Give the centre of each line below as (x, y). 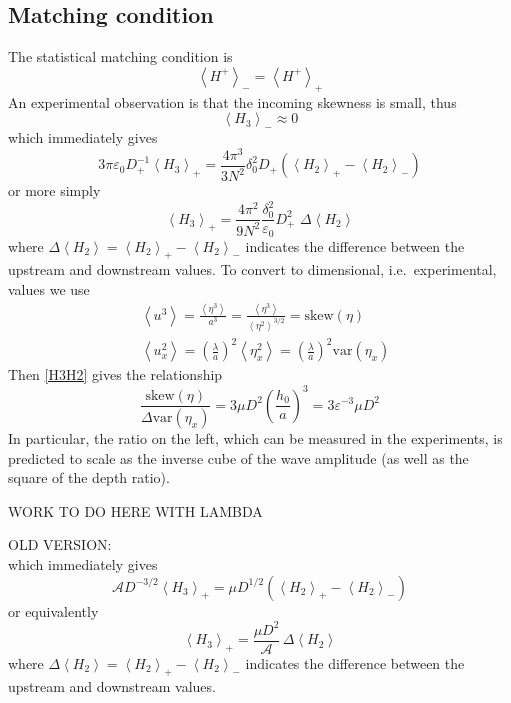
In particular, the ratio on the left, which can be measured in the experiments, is (255, 437)
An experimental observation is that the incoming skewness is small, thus (232, 101)
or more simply (54, 190)
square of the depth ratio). (89, 477)
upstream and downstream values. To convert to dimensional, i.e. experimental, (252, 269)
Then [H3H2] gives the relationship (115, 374)
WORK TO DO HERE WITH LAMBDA (135, 510)
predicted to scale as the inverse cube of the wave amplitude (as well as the (238, 457)
